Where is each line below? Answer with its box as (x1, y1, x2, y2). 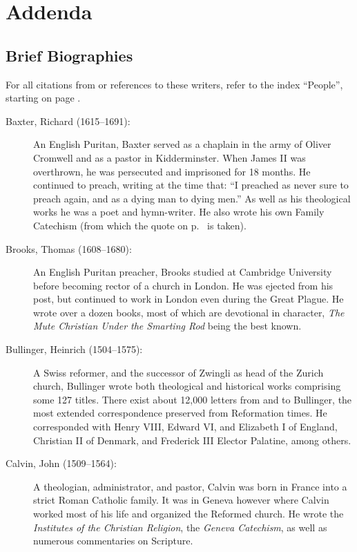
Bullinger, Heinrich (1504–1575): (6, 342, 143, 356)
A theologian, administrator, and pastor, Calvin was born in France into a (33, 479, 347, 493)
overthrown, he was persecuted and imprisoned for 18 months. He (33, 164, 311, 178)
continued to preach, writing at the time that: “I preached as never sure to (33, 178, 349, 192)
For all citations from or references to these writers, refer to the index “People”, (6, 77, 343, 91)
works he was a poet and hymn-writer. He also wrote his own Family (33, 204, 325, 219)
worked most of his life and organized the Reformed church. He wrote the (33, 506, 344, 521)
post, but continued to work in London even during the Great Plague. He (33, 292, 344, 306)
